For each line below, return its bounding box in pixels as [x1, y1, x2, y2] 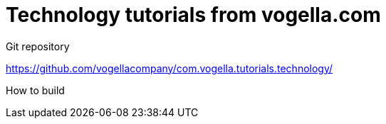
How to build [6, 84, 65, 96]
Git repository [6, 40, 70, 52]
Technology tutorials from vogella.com [6, 3, 381, 27]
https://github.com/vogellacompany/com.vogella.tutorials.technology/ [6, 62, 333, 74]
